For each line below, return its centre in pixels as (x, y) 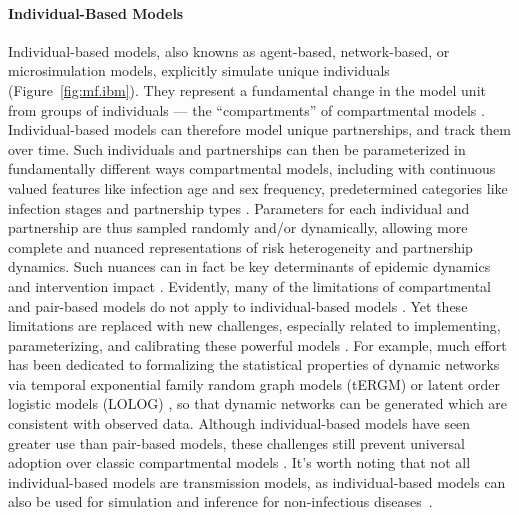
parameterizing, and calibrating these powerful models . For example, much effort (257, 344)
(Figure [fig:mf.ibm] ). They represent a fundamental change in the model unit (247, 89)
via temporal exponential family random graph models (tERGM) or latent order (254, 383)
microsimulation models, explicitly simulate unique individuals (199, 70)
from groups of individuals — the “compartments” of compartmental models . (246, 109)
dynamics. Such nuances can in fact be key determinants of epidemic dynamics (249, 266)
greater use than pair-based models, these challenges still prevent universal (236, 442)
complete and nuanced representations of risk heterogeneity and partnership (240, 246)
